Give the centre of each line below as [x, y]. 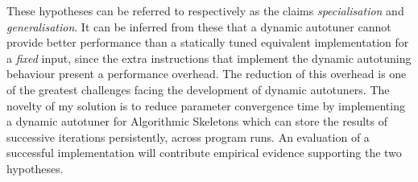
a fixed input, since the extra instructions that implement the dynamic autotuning [209, 58]
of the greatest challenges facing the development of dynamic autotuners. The [198, 89]
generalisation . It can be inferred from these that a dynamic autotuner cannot [199, 26]
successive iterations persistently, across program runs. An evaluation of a [188, 136]
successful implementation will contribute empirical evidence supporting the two [204, 153]
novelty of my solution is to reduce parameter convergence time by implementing [206, 105]
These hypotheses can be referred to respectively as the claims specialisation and [205, 10]
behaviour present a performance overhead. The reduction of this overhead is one [207, 74]
